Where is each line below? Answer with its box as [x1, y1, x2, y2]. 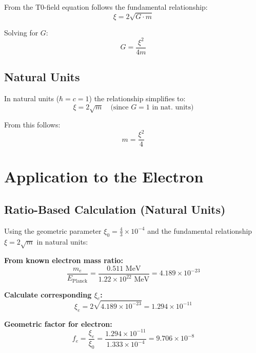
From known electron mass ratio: [4, 255, 123, 266]
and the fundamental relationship [147, 225, 252, 236]
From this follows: [4, 119, 61, 130]
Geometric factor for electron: [4, 318, 112, 329]
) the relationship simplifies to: [89, 93, 186, 104]
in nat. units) [152, 103, 194, 111]
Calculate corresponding [4, 289, 92, 300]
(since [110, 103, 129, 111]
